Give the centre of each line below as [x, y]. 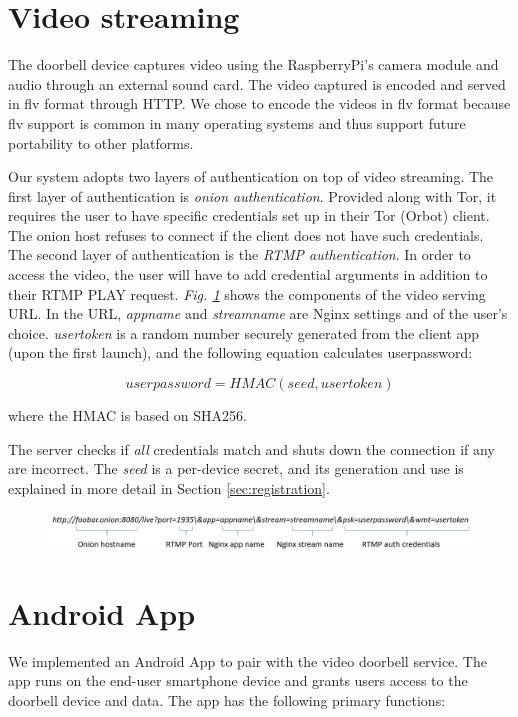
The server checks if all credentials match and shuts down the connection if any [251, 448]
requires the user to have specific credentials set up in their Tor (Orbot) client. [249, 215]
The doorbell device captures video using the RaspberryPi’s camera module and [253, 64]
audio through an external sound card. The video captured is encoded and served [257, 83]
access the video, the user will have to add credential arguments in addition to [248, 274]
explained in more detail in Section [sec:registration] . [169, 487]
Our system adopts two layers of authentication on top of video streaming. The [251, 176]
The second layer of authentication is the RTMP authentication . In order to [239, 254]
